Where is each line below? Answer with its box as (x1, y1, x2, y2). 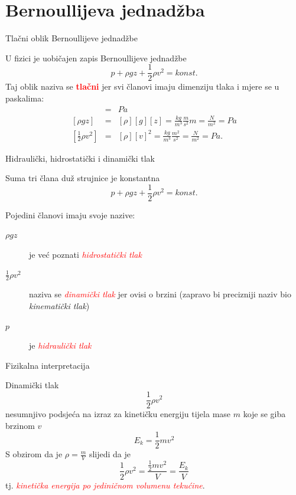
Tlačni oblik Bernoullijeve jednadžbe (5, 32, 138, 44)
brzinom (5, 419, 35, 431)
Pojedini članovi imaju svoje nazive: (5, 208, 135, 221)
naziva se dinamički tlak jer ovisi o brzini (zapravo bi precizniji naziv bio (29, 288, 291, 300)
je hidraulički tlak (29, 339, 92, 352)
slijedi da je (89, 448, 131, 460)
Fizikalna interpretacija (5, 359, 90, 371)
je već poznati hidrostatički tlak (29, 248, 142, 261)
